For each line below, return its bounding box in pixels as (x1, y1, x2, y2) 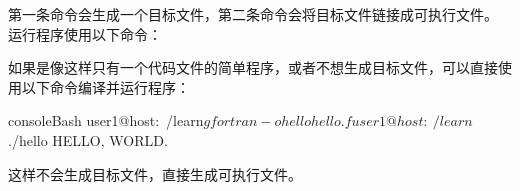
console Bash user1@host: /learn (8, 110, 204, 131)
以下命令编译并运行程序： (21, 76, 190, 97)
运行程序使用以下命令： (8, 23, 162, 44)
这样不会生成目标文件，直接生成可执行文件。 (8, 163, 302, 184)
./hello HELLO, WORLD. (8, 129, 168, 150)
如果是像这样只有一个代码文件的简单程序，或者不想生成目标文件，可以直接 (8, 57, 498, 78)
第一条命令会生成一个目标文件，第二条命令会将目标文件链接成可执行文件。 (8, 4, 498, 24)
